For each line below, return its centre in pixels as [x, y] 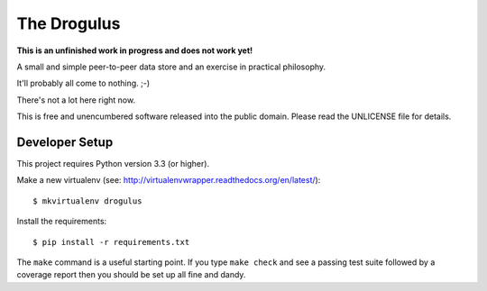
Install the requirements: [62, 222]
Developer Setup [65, 142]
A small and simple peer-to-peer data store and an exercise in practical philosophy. [171, 67]
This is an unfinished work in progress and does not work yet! [135, 50]
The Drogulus [69, 23]
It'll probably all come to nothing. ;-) [83, 83]
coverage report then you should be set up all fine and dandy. [131, 275]
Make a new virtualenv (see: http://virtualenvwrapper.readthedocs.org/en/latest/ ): [169, 180]
